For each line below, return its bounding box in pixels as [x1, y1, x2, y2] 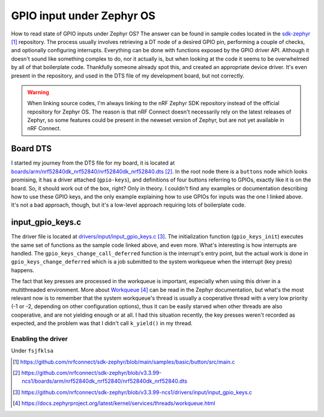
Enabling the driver [11, 334, 68, 342]
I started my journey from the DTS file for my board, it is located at [11, 159, 175, 166]
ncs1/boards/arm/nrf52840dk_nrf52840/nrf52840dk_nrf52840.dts [22, 377, 188, 385]
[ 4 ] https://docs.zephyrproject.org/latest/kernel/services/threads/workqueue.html [13, 400, 215, 407]
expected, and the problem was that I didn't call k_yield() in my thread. [11, 320, 193, 327]
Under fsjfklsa [11, 347, 54, 355]
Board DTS [11, 144, 52, 154]
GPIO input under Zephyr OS [11, 9, 156, 22]
